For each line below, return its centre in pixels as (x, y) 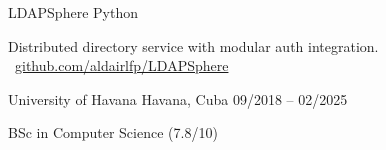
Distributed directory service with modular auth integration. (193, 45)
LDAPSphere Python (73, 12)
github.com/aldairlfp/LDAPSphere (122, 65)
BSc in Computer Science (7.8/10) (113, 132)
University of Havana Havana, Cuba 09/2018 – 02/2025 (178, 98)
